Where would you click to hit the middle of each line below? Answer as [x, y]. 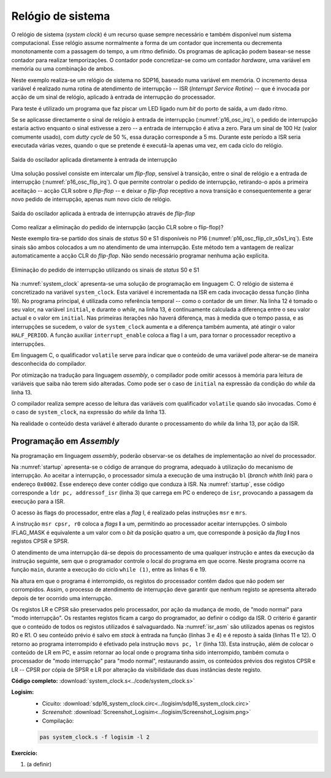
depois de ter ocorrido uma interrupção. [62, 598]
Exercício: [25, 753]
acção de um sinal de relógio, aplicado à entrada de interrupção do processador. [113, 97]
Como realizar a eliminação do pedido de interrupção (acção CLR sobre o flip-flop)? [117, 227]
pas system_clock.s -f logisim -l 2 [95, 737]
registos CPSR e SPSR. [40, 541]
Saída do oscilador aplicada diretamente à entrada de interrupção [94, 159]
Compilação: [58, 721]
